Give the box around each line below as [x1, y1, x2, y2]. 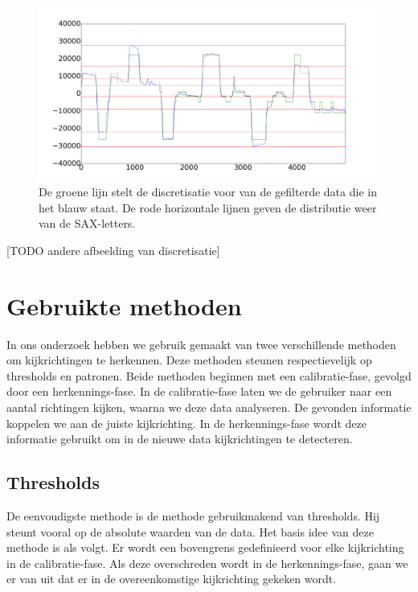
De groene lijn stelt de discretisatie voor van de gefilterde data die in [39, 183, 377, 200]
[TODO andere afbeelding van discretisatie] [6, 241, 220, 258]
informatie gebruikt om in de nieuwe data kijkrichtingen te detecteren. [6, 430, 353, 447]
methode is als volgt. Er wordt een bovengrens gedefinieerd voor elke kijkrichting [6, 539, 404, 556]
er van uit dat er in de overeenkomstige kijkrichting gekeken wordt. [6, 570, 337, 587]
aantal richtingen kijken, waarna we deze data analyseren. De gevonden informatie [6, 399, 412, 416]
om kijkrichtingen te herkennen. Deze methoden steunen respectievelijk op [6, 351, 372, 368]
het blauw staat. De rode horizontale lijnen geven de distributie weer [39, 199, 377, 216]
